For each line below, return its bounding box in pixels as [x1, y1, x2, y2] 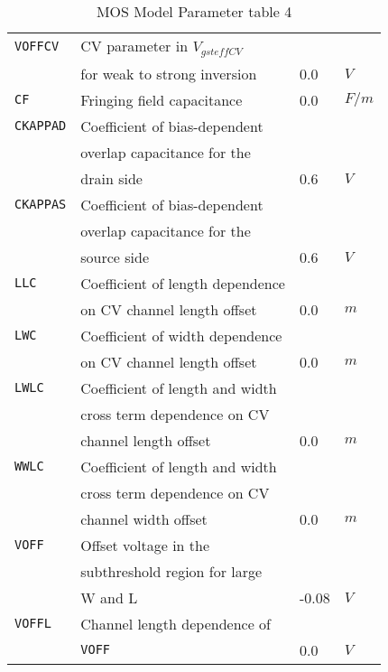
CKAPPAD [14, 118, 67, 134]
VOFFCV [14, 39, 60, 54]
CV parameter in [80, 35, 189, 56]
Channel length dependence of [80, 612, 271, 634]
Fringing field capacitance [80, 89, 243, 110]
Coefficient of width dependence [80, 324, 282, 346]
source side [80, 246, 150, 267]
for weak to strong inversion [80, 62, 257, 84]
